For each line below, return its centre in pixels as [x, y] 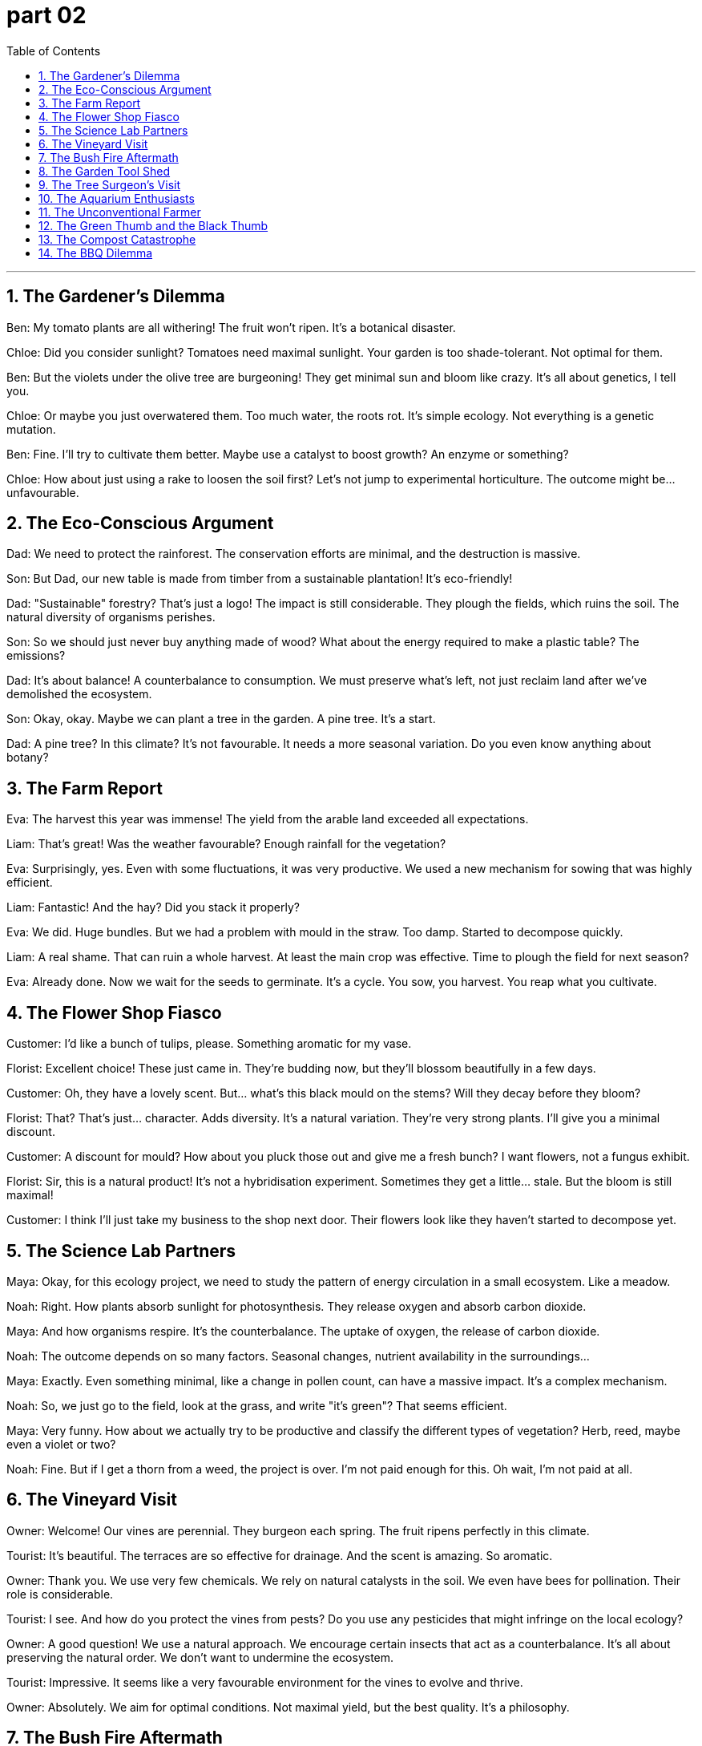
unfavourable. [43, 492]
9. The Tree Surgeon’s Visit [110, 184]
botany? [28, 758]
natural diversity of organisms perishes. [111, 617]
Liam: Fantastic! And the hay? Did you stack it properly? [153, 907]
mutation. [31, 429]
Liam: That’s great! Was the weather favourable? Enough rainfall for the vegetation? [226, 844]
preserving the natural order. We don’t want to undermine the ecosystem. [200, 1657]
